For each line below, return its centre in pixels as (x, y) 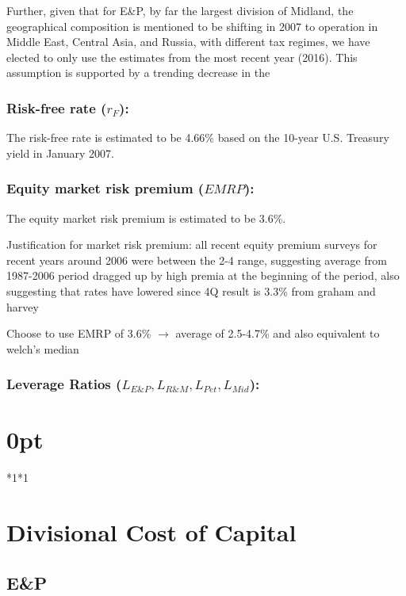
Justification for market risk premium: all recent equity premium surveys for (192, 245)
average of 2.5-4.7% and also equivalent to (278, 333)
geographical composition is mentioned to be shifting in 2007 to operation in (192, 26)
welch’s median (43, 348)
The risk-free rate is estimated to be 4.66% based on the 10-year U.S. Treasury (198, 138)
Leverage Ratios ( (64, 384)
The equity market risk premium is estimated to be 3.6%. (146, 218)
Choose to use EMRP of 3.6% (79, 333)
